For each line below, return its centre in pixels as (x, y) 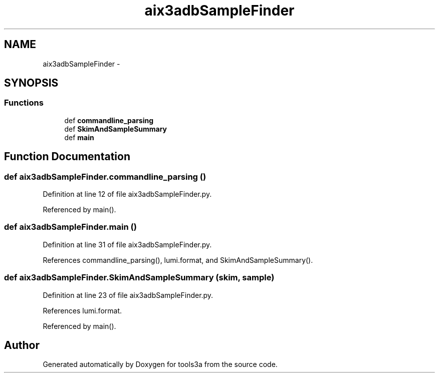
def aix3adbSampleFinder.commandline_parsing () (105, 176)
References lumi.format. (82, 310)
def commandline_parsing (109, 120)
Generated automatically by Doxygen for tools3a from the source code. (160, 364)
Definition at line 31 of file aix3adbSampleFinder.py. (127, 244)
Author (22, 345)
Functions (24, 103)
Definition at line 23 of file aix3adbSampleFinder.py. (128, 295)
